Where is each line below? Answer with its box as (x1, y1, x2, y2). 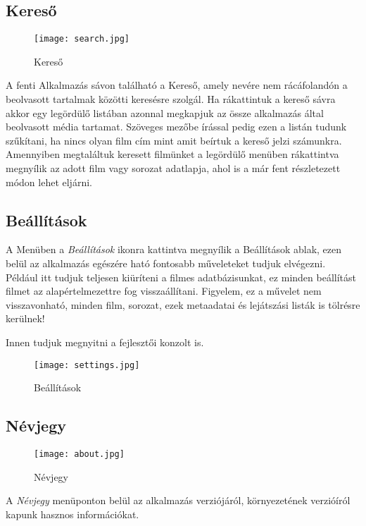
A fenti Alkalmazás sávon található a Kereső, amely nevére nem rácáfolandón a (6, 78, 348, 92)
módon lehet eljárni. (6, 174, 92, 189)
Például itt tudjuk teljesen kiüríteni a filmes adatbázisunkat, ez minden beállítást (6, 269, 356, 284)
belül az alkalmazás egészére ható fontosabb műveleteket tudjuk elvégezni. (6, 256, 326, 270)
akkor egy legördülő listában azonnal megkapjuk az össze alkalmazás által (6, 105, 324, 120)
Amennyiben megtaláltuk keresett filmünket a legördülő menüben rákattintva (6, 147, 339, 161)
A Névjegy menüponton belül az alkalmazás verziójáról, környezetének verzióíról (6, 493, 351, 508)
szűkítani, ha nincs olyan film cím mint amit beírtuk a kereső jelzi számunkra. (6, 133, 342, 147)
